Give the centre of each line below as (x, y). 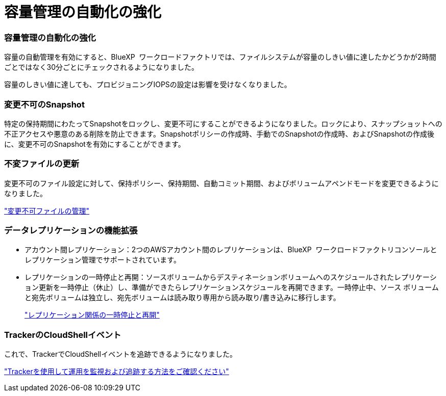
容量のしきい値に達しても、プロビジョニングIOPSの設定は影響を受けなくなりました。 (148, 85)
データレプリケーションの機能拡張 (71, 230)
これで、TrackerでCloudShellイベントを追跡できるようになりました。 (120, 354)
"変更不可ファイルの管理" (47, 210)
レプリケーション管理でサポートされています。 (103, 260)
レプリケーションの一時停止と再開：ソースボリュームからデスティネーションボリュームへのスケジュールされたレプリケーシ (231, 277)
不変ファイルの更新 (42, 164)
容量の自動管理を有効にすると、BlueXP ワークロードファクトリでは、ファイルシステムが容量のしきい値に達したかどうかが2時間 (220, 57)
